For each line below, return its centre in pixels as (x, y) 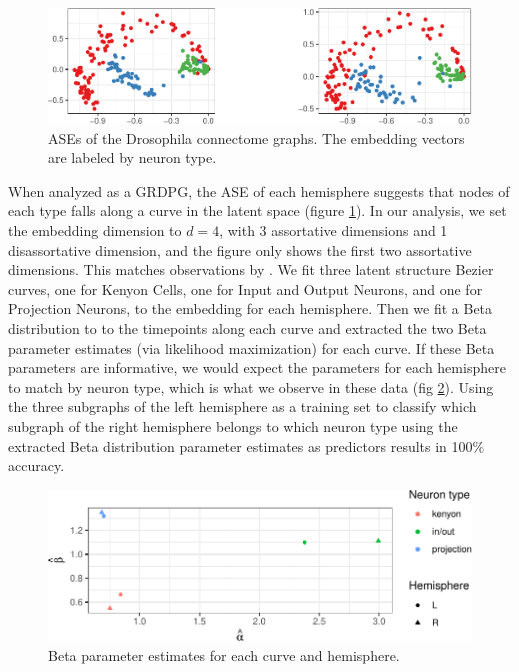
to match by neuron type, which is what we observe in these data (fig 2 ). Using (251, 386)
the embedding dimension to (95, 229)
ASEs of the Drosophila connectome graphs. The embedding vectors (256, 137)
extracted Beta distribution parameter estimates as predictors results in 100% (246, 445)
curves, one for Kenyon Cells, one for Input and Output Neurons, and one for (245, 288)
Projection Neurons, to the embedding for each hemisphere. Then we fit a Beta (250, 308)
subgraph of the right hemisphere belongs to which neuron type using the (233, 425)
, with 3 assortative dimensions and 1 (333, 229)
